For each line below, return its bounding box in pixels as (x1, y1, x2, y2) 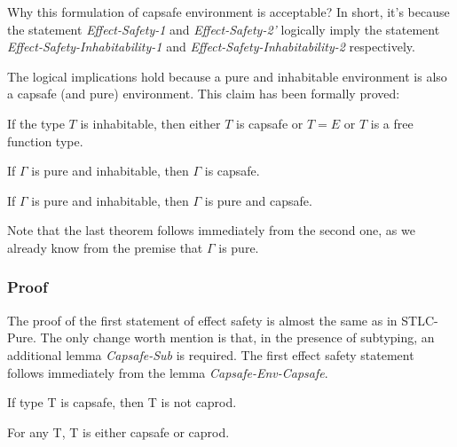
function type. (7, 131, 83, 150)
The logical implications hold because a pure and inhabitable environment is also (7, 67, 447, 85)
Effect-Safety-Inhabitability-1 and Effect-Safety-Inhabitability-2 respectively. (7, 37, 415, 56)
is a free (370, 114, 414, 132)
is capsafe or (236, 114, 303, 132)
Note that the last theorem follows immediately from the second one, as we (7, 221, 415, 239)
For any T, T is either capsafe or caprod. (7, 422, 230, 441)
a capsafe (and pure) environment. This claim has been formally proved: (7, 84, 400, 103)
